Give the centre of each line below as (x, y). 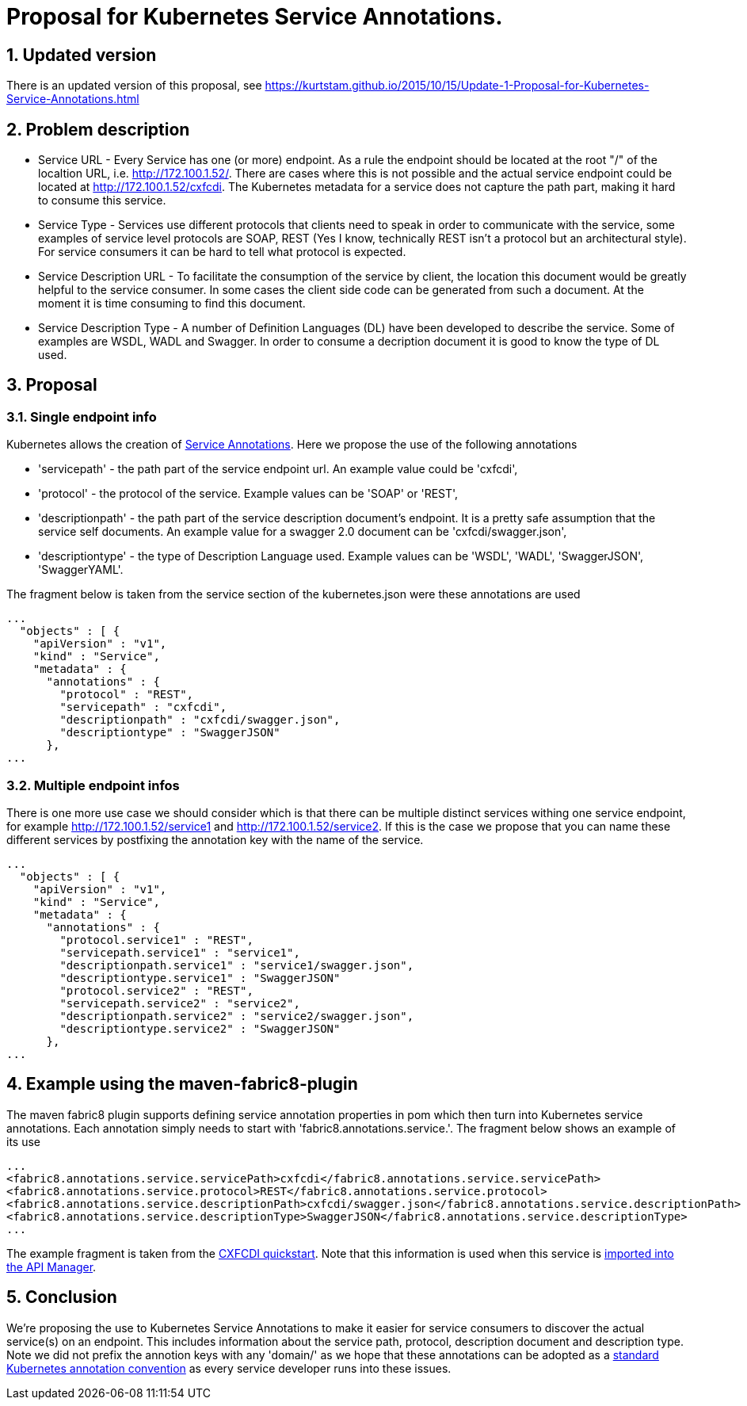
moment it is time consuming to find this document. (172, 304)
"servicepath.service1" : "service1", (180, 952)
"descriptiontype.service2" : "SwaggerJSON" (200, 1028)
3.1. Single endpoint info (82, 416)
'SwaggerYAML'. (81, 570)
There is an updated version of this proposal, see (134, 86)
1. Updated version (82, 55)
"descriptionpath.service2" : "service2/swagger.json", (237, 1016)
